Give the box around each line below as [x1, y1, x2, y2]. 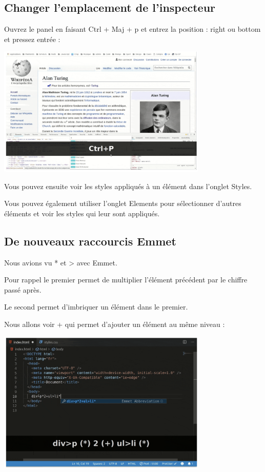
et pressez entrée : [4, 33, 60, 44]
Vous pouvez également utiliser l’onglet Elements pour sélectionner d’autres [4, 198, 241, 209]
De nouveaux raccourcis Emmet [4, 233, 176, 249]
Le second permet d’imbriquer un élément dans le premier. [4, 301, 188, 312]
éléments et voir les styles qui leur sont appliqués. [4, 208, 160, 218]
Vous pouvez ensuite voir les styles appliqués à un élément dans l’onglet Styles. [4, 180, 252, 191]
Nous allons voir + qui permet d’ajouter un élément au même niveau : [4, 319, 225, 330]
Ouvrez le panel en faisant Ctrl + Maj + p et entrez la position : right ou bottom [4, 24, 261, 34]
